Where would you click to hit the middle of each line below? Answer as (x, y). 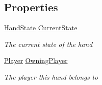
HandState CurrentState (41, 28)
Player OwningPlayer (36, 60)
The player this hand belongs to (51, 76)
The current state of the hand (48, 44)
